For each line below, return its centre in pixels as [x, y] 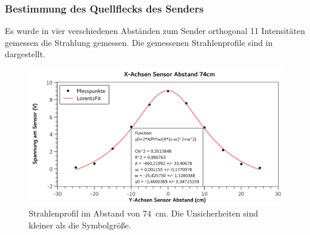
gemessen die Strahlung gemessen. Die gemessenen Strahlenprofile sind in [139, 42]
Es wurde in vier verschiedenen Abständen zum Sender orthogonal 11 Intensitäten [155, 31]
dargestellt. [25, 54]
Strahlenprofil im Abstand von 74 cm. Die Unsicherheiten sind [144, 213]
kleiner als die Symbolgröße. [80, 225]
